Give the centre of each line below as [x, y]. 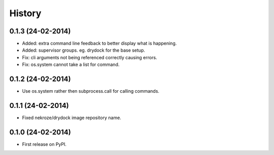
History [25, 13]
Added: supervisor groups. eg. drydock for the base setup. [84, 50]
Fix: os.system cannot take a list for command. [71, 65]
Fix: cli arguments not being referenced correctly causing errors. [90, 57]
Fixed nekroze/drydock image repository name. [72, 118]
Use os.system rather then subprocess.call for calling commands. [91, 91]
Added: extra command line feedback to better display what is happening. [99, 44]
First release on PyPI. [44, 144]
